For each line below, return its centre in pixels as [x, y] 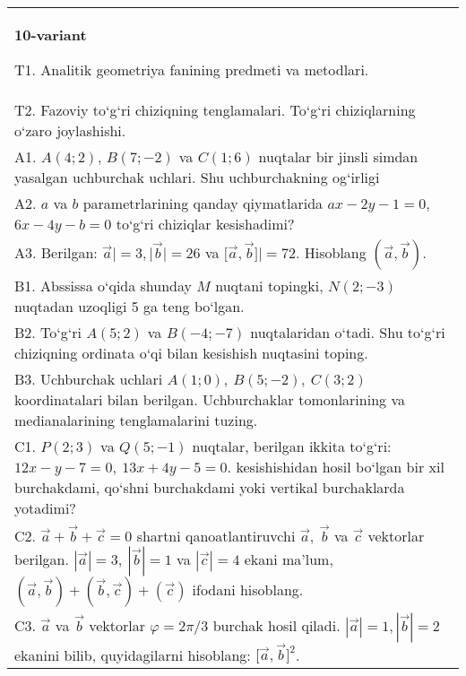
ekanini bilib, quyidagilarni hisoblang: [133, 654]
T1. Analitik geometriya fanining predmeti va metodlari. [192, 69]
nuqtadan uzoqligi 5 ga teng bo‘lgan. [129, 306]
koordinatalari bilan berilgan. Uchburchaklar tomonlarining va [210, 399]
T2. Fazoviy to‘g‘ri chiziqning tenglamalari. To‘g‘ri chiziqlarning [215, 110]
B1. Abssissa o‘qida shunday [104, 286]
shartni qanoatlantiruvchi [216, 535]
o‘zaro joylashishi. [70, 130]
